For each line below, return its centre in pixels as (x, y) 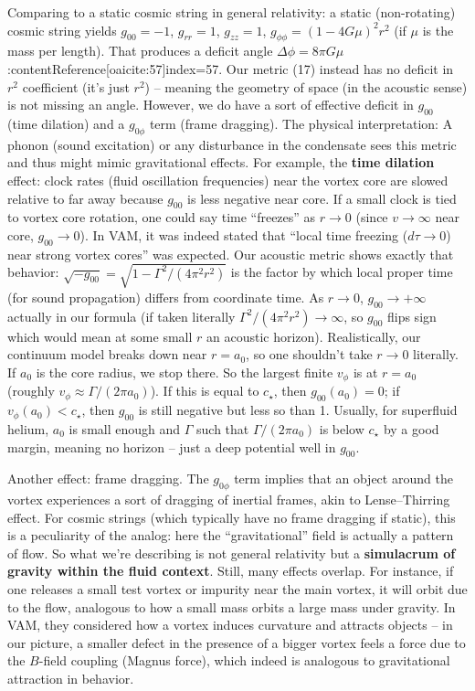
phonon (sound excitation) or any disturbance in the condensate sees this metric (232, 144)
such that (223, 428)
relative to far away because (85, 198)
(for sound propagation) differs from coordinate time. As (166, 297)
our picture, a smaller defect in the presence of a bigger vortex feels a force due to (237, 642)
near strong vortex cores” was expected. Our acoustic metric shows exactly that (231, 254)
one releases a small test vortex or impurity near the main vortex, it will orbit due (237, 589)
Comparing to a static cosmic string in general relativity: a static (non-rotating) (232, 12)
